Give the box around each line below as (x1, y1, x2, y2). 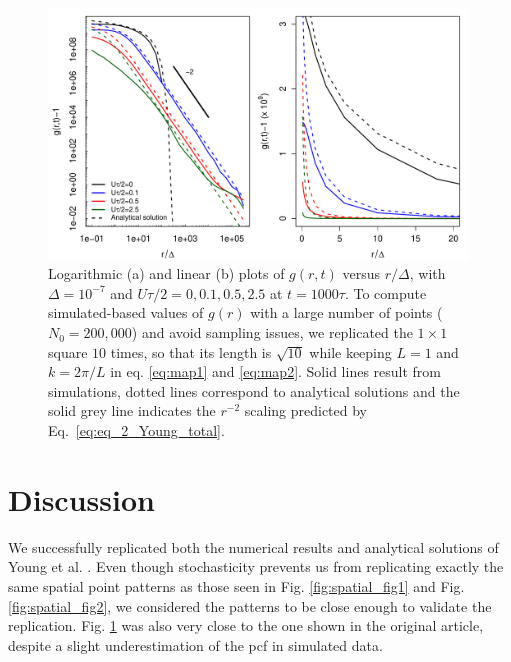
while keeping (309, 341, 392, 362)
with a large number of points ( (250, 302, 443, 323)
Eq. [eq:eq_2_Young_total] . (48, 420, 225, 441)
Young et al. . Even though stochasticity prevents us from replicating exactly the (8, 556, 504, 577)
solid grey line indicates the (48, 400, 216, 421)
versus (342, 263, 381, 284)
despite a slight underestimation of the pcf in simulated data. (8, 634, 383, 655)
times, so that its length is (110, 341, 272, 362)
